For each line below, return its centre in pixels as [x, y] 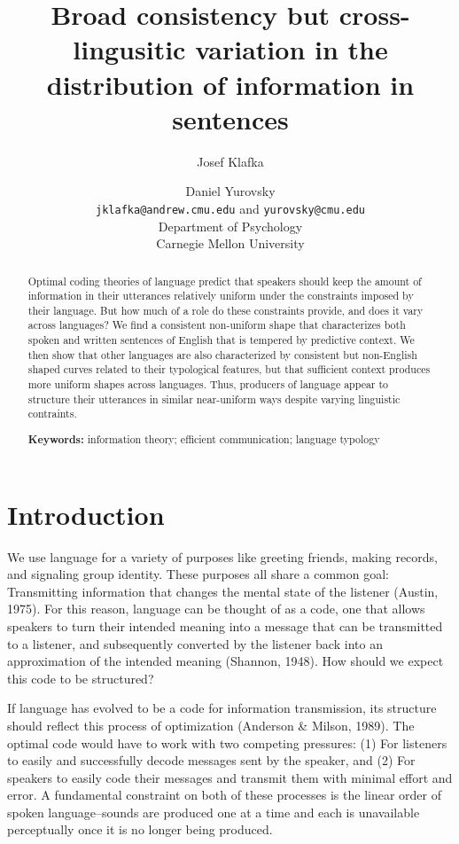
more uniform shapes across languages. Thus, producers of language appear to [208, 384]
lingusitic [129, 49]
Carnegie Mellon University [230, 243]
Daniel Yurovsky [230, 191]
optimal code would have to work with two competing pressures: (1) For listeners [227, 742]
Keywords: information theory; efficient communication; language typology [204, 439]
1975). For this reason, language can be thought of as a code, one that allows [216, 609]
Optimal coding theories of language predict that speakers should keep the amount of [225, 281]
